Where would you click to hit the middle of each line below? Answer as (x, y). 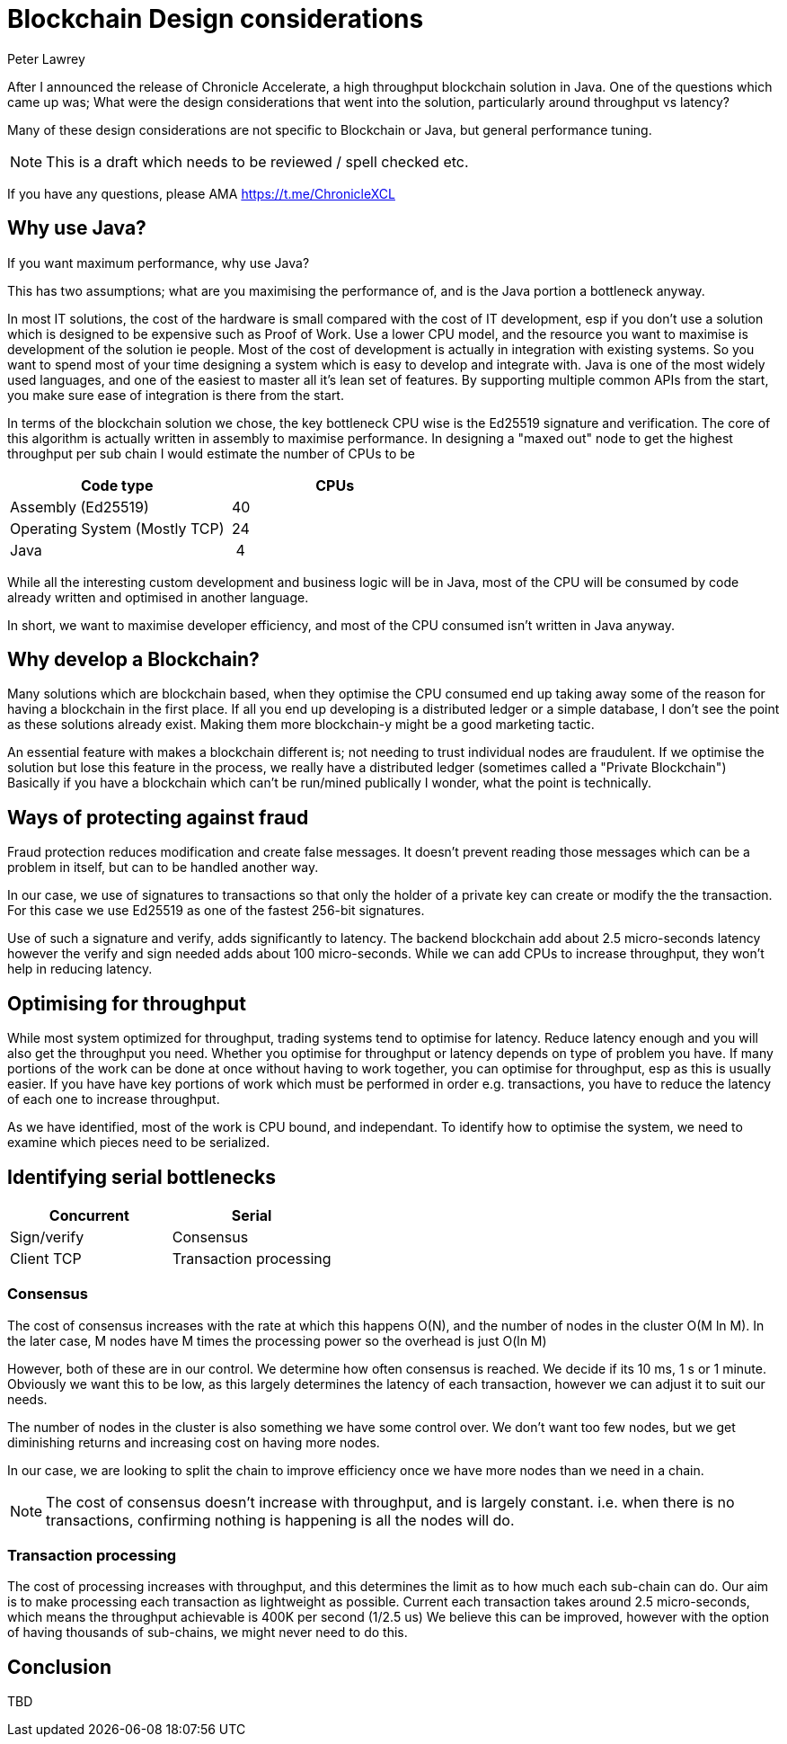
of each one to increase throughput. (114, 1099)
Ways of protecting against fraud (158, 817)
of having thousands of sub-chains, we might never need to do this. (208, 1633)
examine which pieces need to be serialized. (139, 1143)
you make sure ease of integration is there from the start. (176, 395)
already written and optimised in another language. (158, 597)
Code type (117, 485)
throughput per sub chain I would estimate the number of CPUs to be (211, 453)
